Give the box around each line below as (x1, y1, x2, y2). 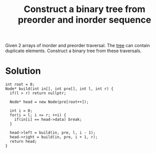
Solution (5, 65, 41, 77)
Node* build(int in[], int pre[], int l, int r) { (5, 86, 114, 91)
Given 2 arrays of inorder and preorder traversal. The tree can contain (5, 43, 150, 49)
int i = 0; (10, 108, 33, 113)
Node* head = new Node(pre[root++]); (10, 99, 89, 105)
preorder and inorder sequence (18, 14, 151, 26)
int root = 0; (5, 82, 35, 87)
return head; (10, 139, 37, 144)
